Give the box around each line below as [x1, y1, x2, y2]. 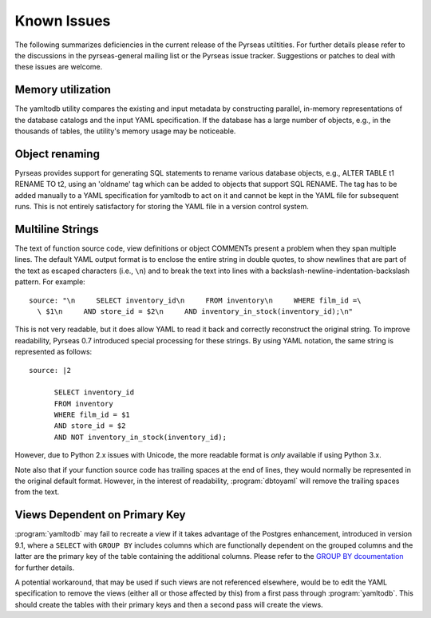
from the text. [14, 487, 60, 497]
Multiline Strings [14, 222, 99, 236]
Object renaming [14, 147, 100, 160]
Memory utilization [14, 83, 112, 97]
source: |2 [29, 366, 72, 374]
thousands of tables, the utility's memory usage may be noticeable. [14, 126, 236, 136]
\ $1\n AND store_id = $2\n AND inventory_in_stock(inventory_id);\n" [37, 307, 354, 315]
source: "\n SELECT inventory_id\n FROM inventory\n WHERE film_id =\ [29, 295, 362, 305]
